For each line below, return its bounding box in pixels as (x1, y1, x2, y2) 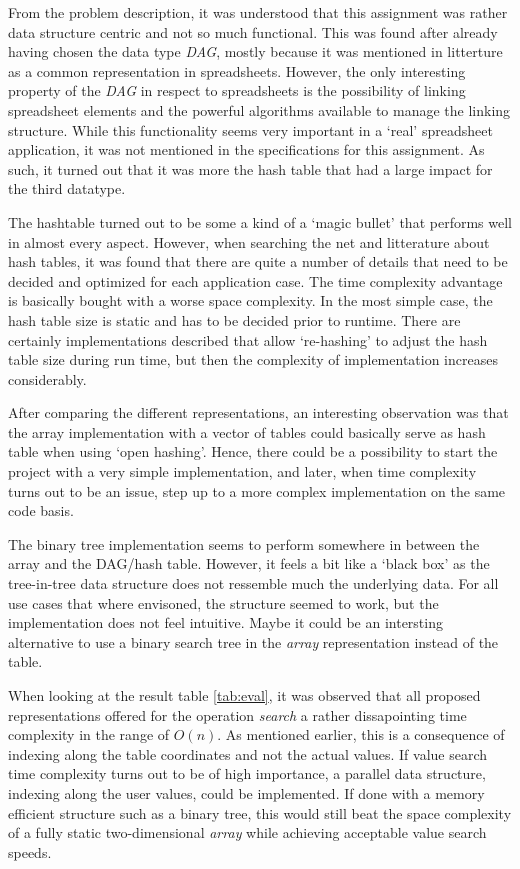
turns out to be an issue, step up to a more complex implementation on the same (8, 480, 506, 501)
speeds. (8, 841, 52, 862)
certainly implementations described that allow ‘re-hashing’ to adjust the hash (8, 329, 488, 350)
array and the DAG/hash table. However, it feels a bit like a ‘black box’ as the (8, 553, 490, 574)
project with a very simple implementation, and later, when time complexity (8, 461, 477, 482)
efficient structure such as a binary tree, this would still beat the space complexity (8, 802, 512, 823)
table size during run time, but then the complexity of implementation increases (8, 349, 498, 370)
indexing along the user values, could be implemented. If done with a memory (8, 782, 485, 803)
